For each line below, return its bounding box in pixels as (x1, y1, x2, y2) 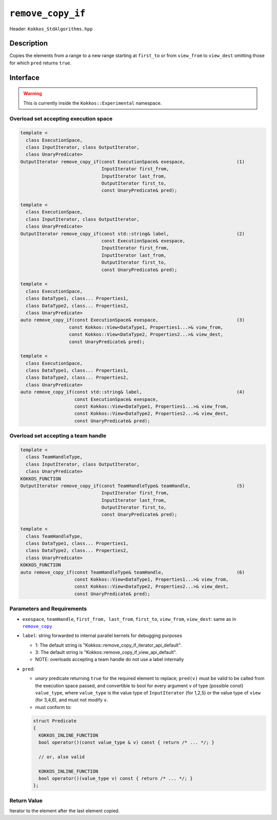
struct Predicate (33, 718, 77, 724)
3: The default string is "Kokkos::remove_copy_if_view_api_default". (35, 649, 177, 655)
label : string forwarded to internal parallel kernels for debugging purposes (22, 633, 182, 639)
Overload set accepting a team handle (9, 432, 107, 439)
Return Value (9, 797, 43, 804)
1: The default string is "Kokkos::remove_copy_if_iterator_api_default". (35, 642, 182, 648)
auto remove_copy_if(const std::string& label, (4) (20, 389, 245, 395)
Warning (23, 91, 42, 97)
